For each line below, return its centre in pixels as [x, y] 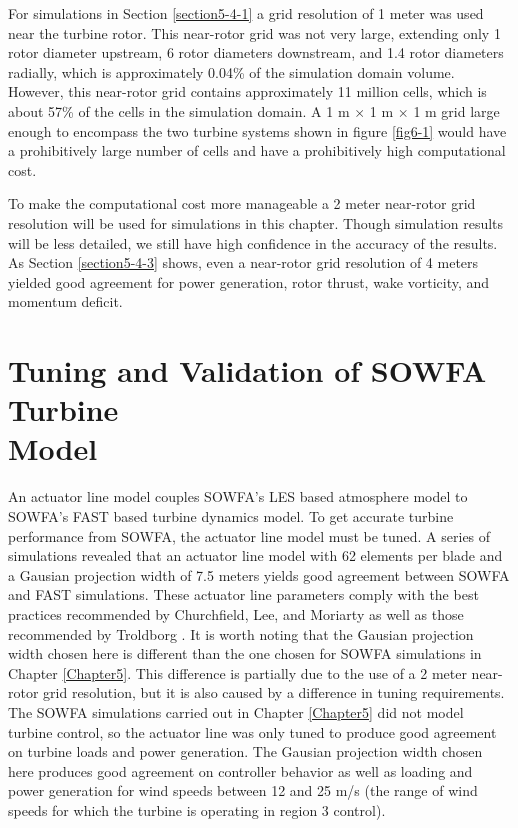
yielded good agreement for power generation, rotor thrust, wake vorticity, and [249, 281]
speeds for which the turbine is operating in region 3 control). [197, 809]
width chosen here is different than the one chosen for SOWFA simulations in [245, 653]
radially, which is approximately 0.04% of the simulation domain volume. [231, 71]
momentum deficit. [65, 301]
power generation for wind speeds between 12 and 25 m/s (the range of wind [243, 790]
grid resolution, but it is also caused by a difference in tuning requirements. [274, 692]
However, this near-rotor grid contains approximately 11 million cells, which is [247, 91]
